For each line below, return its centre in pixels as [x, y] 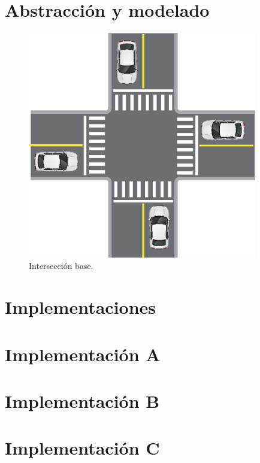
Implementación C [82, 448]
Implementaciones [81, 307]
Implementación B [82, 400]
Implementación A [83, 354]
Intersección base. [61, 266]
